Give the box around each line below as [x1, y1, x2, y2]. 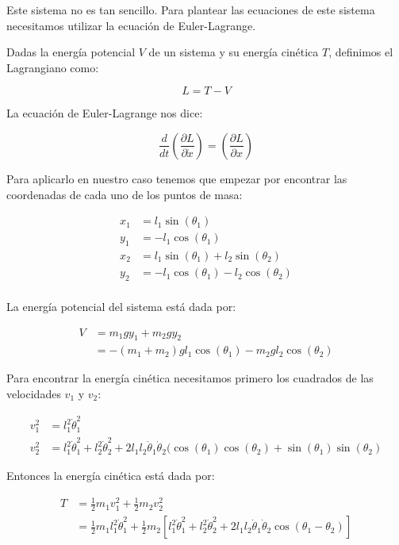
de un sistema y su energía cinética [148, 44, 319, 60]
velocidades [6, 385, 61, 401]
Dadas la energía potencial [6, 44, 136, 60]
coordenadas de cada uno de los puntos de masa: [6, 186, 243, 202]
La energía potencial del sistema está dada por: [6, 297, 236, 314]
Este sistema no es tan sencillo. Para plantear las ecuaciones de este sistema [6, 2, 375, 17]
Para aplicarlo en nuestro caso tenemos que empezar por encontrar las [6, 170, 347, 186]
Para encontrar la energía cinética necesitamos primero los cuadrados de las [6, 370, 374, 386]
